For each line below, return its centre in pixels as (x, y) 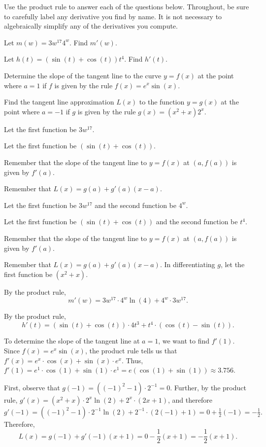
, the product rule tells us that (131, 351)
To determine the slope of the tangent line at (72, 341)
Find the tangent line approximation (59, 102)
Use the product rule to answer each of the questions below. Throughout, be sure (127, 6)
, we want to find (184, 341)
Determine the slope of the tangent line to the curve (83, 75)
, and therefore (190, 399)
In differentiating (190, 264)
